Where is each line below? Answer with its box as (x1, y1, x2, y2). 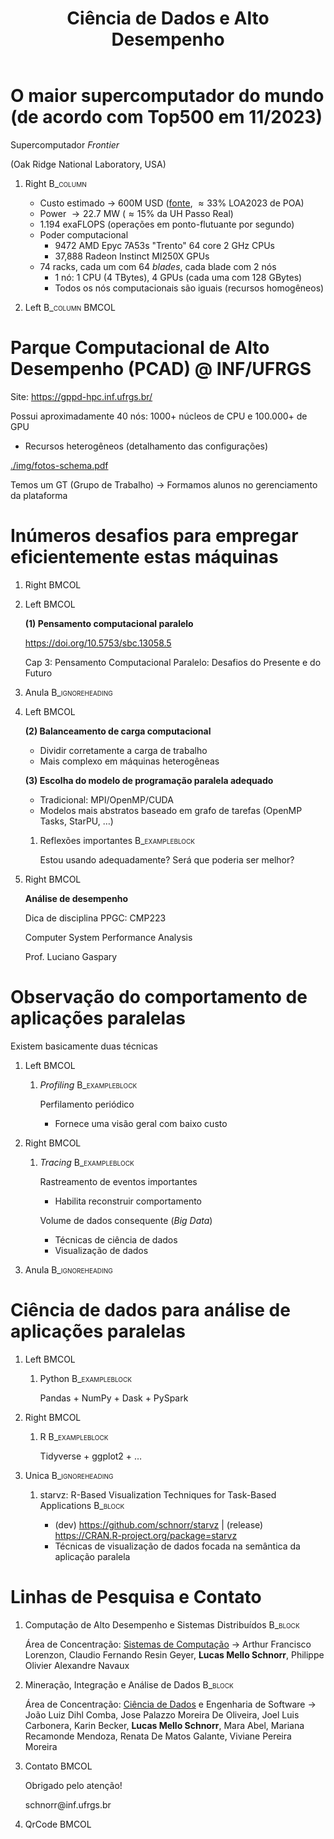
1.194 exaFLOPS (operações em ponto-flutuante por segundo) (39, 218, 295, 230)
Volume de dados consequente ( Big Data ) (39, 1214, 213, 1226)
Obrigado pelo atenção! (24, 1779, 123, 1791)
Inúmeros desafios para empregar (10, 525, 299, 547)
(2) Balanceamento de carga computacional (24, 725, 212, 737)
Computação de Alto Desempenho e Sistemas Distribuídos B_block (24, 1618, 300, 1631)
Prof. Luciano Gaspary (24, 950, 118, 962)
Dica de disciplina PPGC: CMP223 (24, 912, 167, 924)
